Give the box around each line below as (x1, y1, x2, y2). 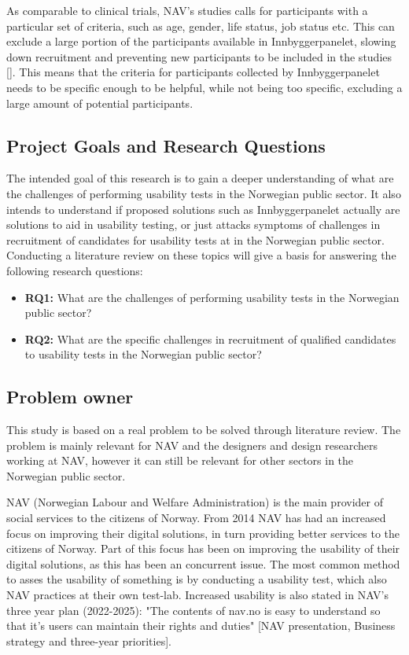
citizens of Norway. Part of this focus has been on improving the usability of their (6, 540, 400, 557)
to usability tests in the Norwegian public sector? (24, 346, 262, 362)
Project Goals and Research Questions (6, 133, 326, 157)
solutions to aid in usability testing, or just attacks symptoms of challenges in (6, 216, 381, 233)
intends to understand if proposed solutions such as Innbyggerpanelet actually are (6, 201, 400, 217)
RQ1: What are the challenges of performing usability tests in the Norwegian (24, 289, 400, 305)
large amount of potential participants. (6, 94, 193, 111)
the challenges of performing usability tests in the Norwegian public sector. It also (6, 185, 401, 201)
